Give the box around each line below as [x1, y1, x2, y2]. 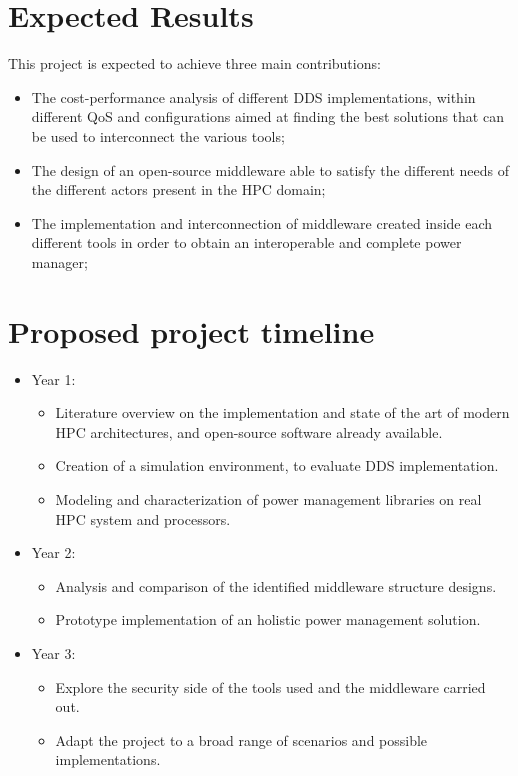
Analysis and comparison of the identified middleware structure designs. [55, 575, 497, 596]
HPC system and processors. [55, 508, 231, 529]
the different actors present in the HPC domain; [31, 179, 326, 200]
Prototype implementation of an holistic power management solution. [55, 609, 481, 630]
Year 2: [31, 542, 76, 563]
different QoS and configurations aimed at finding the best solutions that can [31, 106, 504, 127]
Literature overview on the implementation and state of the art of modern [55, 402, 510, 423]
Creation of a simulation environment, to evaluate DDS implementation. [55, 455, 499, 476]
